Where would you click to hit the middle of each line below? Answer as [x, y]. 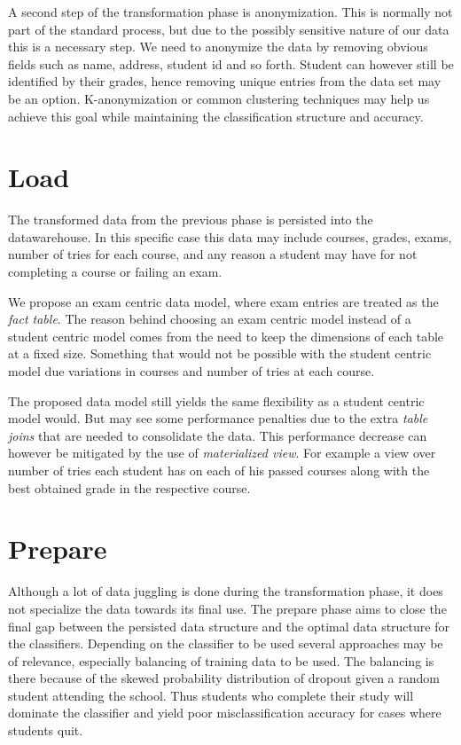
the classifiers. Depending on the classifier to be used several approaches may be [226, 643]
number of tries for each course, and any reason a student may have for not [213, 254]
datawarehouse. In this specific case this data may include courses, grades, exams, [230, 236]
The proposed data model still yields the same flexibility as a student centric [216, 400]
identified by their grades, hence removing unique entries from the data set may [225, 81]
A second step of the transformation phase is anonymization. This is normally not [230, 12]
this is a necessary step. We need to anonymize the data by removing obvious [218, 47]
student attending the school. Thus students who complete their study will [211, 695]
